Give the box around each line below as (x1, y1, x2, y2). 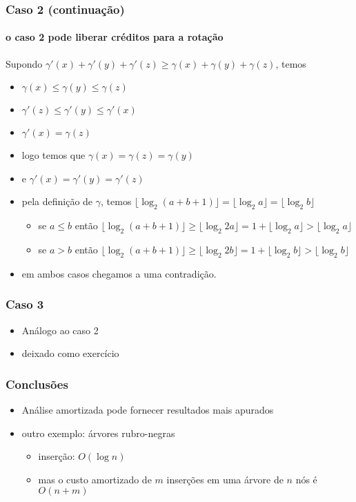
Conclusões (6, 375, 68, 392)
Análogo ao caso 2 (21, 322, 99, 337)
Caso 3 (6, 296, 44, 313)
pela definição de (21, 194, 93, 209)
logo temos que (21, 148, 86, 162)
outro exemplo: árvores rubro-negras (21, 425, 175, 440)
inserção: (38, 449, 75, 463)
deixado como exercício (21, 346, 119, 360)
